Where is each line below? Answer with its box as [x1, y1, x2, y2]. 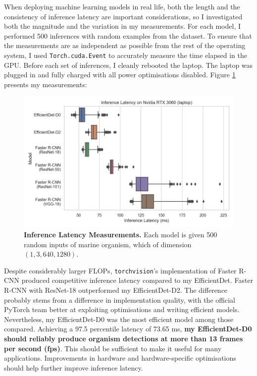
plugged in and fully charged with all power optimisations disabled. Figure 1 [4, 69, 236, 80]
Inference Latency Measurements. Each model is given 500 [24, 229, 217, 239]
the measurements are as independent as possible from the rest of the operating [4, 40, 246, 51]
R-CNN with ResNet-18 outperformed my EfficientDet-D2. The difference [4, 285, 228, 295]
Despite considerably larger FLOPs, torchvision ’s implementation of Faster [4, 265, 237, 275]
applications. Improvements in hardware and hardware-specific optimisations [4, 353, 236, 363]
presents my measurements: [4, 79, 87, 89]
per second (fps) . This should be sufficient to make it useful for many [4, 343, 222, 353]
